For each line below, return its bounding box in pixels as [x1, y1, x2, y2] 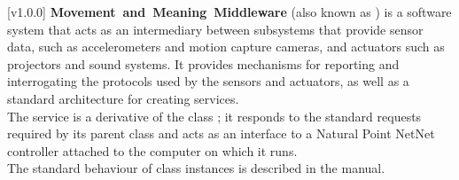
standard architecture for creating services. [7, 89, 239, 107]
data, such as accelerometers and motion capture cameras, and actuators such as [7, 37, 445, 56]
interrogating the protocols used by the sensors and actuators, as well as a [7, 72, 409, 90]
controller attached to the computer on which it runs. [7, 141, 298, 160]
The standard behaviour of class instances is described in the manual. [7, 159, 385, 177]
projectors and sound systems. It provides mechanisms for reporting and [7, 54, 400, 73]
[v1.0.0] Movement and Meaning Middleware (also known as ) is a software [7, 3, 452, 20]
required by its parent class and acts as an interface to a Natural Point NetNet [7, 124, 435, 143]
